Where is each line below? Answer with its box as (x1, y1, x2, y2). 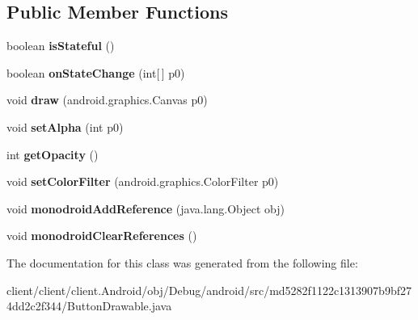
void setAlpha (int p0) (6, 118, 124, 135)
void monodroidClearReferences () (6, 227, 197, 244)
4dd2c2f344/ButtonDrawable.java (6, 297, 172, 314)
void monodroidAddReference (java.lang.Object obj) (6, 200, 285, 217)
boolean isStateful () (6, 37, 115, 54)
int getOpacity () (6, 145, 99, 162)
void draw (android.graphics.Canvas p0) (6, 91, 208, 108)
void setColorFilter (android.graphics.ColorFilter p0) (6, 173, 279, 190)
